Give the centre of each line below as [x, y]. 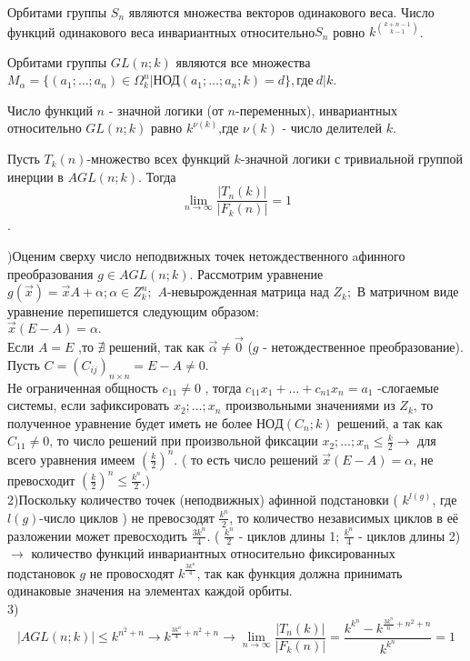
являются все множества [243, 61]
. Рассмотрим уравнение [256, 273]
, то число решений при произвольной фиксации [184, 441]
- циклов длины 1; [289, 535]
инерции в [35, 176]
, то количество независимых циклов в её [344, 517]
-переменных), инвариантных [316, 110]
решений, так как [157, 347]
